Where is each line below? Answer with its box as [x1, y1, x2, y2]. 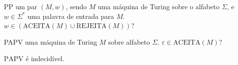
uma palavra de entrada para [27, 11, 114, 21]
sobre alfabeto [108, 36, 150, 47]
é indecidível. [25, 53, 65, 63]
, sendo [66, 1, 87, 12]
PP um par [4, 1, 37, 12]
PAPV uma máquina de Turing [4, 36, 97, 47]
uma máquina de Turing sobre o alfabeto [97, 1, 220, 12]
